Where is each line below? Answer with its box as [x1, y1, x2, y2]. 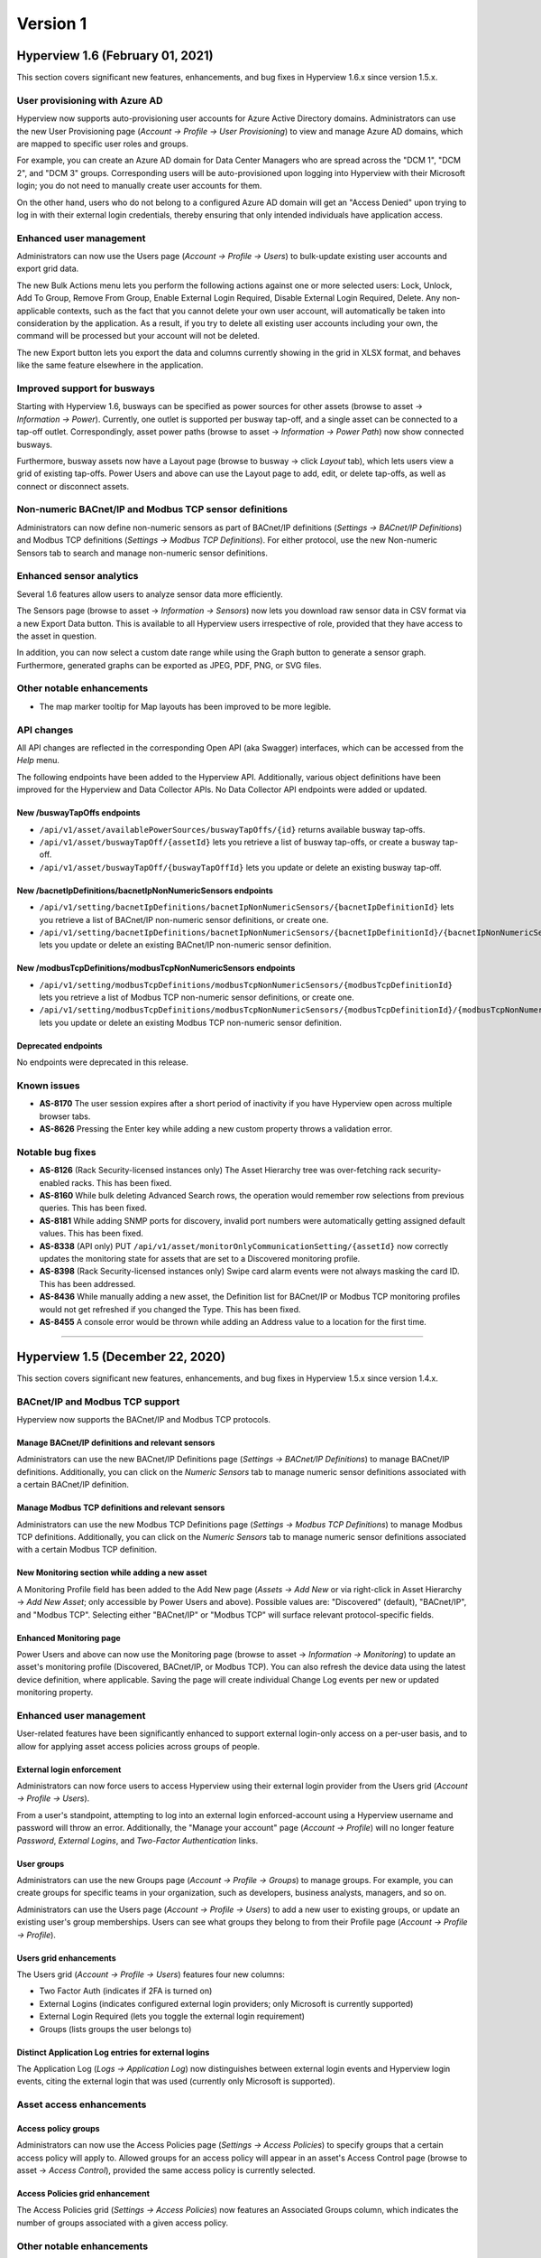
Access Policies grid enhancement [16, 2188, 151, 2199]
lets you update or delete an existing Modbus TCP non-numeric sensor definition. [39, 1017, 342, 1028]
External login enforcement [16, 1764, 122, 1775]
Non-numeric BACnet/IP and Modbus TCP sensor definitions [16, 503, 289, 516]
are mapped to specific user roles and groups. [16, 138, 189, 149]
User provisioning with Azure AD [16, 94, 163, 107]
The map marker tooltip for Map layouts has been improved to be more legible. [39, 701, 332, 712]
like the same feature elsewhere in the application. [16, 359, 204, 370]
